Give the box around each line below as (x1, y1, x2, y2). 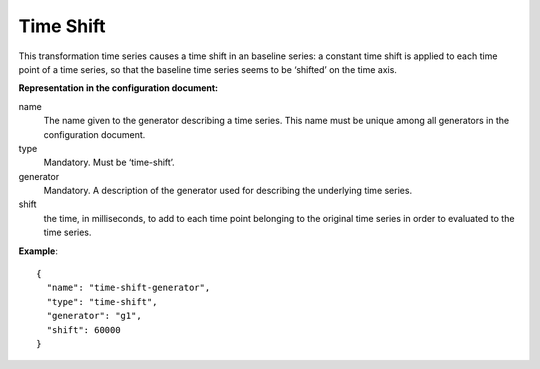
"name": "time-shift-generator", (46, 282, 211, 294)
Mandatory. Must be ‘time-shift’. (43, 156, 175, 169)
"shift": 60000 (46, 324, 121, 335)
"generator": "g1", (46, 310, 142, 322)
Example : (18, 245, 59, 257)
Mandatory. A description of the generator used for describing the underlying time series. (43, 185, 413, 197)
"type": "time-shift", (46, 296, 158, 307)
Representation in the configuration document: (18, 82, 219, 94)
